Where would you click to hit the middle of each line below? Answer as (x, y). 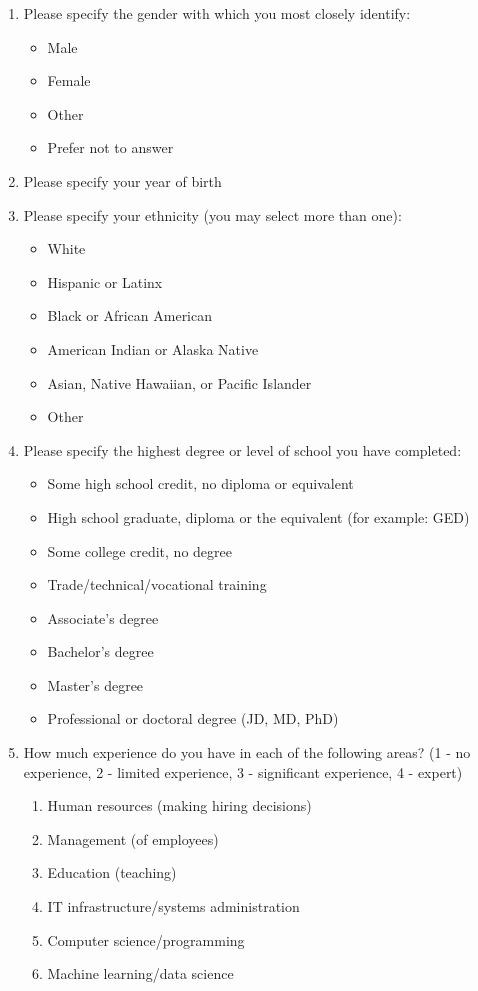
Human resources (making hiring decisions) (179, 805)
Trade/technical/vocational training (157, 584)
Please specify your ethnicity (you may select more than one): (212, 214)
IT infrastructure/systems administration (173, 906)
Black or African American (130, 315)
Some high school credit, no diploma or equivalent (200, 483)
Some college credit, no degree (139, 550)
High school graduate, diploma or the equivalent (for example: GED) (258, 516)
